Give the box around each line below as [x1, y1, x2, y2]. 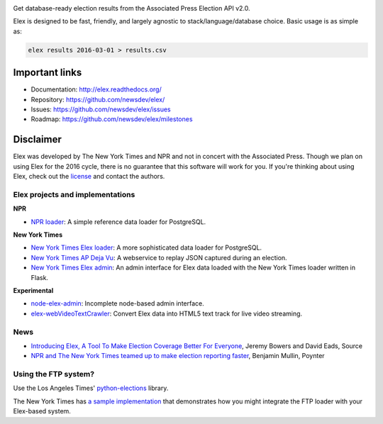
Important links [13, 67, 82, 79]
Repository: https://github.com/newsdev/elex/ [30, 95, 165, 104]
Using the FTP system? [13, 369, 95, 379]
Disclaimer [13, 133, 62, 145]
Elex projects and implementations [13, 189, 135, 199]
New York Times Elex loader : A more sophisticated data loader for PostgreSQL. [30, 243, 262, 252]
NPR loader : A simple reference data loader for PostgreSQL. [30, 217, 206, 226]
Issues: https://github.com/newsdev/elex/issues [30, 105, 171, 113]
